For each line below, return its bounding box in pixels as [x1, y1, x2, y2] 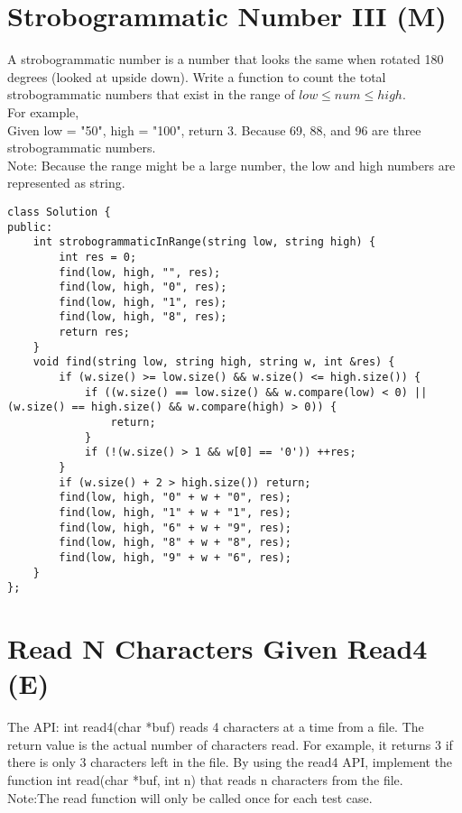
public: [7, 220, 53, 234]
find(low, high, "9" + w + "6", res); [59, 550, 291, 564]
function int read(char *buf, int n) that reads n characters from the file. [7, 771, 403, 790]
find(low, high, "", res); [59, 265, 221, 279]
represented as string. [7, 173, 125, 192]
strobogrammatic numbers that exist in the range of [7, 85, 295, 104]
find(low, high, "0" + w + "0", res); [59, 491, 291, 504]
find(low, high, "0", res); [59, 281, 227, 294]
